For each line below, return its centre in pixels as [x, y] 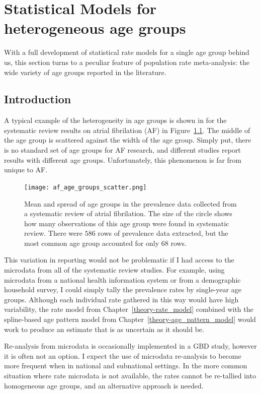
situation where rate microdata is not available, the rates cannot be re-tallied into [130, 376]
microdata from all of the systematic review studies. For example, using [114, 270]
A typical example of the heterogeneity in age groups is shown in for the [115, 120]
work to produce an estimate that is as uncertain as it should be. [104, 329]
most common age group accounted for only [92, 243]
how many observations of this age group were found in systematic [127, 223]
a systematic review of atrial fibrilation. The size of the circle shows [128, 213]
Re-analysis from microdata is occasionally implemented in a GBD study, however [130, 346]
